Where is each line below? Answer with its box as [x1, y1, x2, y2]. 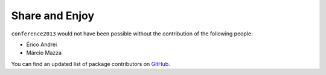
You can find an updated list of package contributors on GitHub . [11, 60, 170, 67]
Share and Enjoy [11, 9, 95, 22]
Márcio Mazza [26, 49, 62, 56]
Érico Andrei [26, 41, 57, 48]
